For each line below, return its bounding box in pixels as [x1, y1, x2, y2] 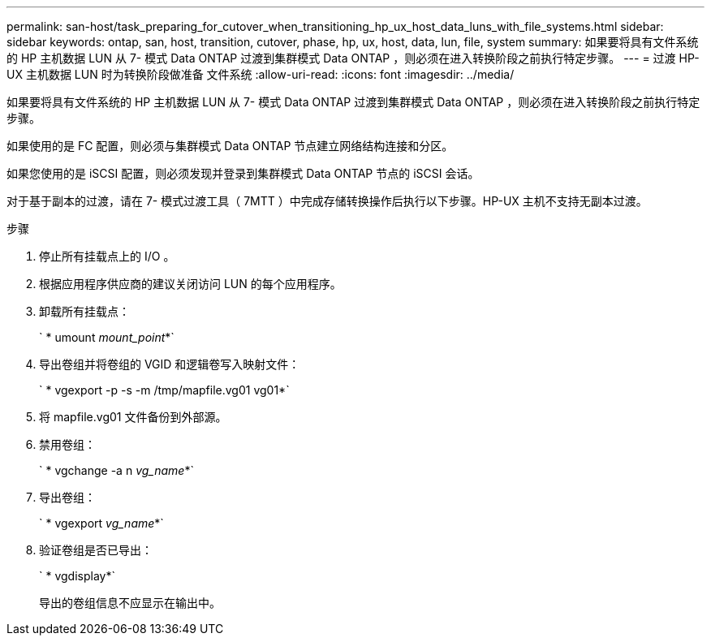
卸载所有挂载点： [39, 304, 130, 318]
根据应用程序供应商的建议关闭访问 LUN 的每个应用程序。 [39, 277, 342, 291]
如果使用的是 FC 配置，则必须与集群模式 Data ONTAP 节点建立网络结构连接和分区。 [6, 139, 454, 153]
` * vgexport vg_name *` [39, 516, 164, 530]
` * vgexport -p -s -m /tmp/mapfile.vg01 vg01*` [39, 383, 290, 397]
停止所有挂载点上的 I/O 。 [39, 249, 175, 263]
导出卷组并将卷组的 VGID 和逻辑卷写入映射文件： [39, 357, 300, 371]
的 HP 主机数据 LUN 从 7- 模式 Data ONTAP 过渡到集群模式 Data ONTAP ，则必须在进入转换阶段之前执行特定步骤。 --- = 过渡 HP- [6, 51, 700, 65]
